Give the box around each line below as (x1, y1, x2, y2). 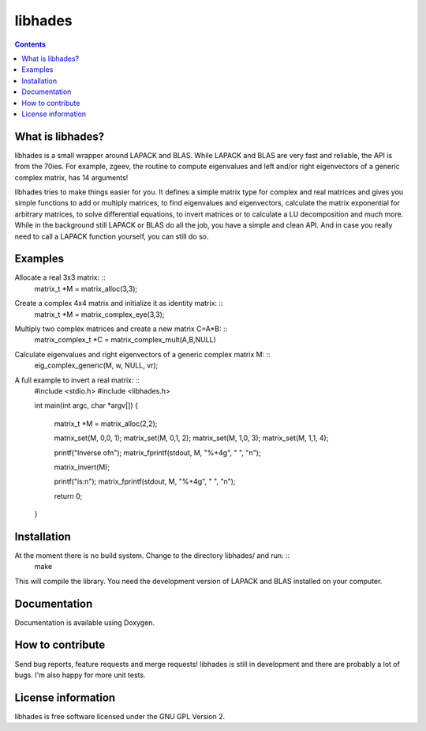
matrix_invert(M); (54, 462, 110, 472)
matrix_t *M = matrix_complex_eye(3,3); (34, 309, 165, 319)
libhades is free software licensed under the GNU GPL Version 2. (14, 711, 226, 721)
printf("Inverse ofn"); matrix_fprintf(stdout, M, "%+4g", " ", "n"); (54, 447, 261, 458)
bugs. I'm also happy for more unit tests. (14, 670, 146, 680)
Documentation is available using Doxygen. (14, 617, 155, 627)
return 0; (54, 491, 83, 501)
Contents (14, 40, 47, 49)
